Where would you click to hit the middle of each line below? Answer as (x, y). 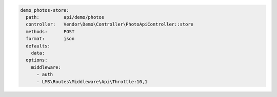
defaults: (38, 46)
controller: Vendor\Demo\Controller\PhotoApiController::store (110, 25)
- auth (45, 75)
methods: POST (50, 31)
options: (37, 60)
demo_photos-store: (45, 10)
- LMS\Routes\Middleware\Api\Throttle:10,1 (92, 81)
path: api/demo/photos (65, 17)
